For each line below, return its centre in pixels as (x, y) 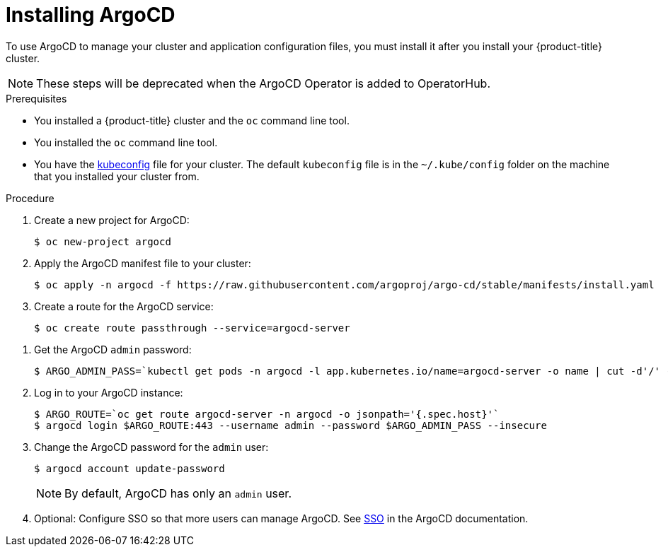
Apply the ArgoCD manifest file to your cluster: (143, 263)
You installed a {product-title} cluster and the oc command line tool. (192, 120)
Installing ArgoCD (91, 15)
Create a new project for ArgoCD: (112, 220)
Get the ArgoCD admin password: (113, 349)
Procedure (30, 198)
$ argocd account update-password (129, 468)
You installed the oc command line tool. (126, 142)
